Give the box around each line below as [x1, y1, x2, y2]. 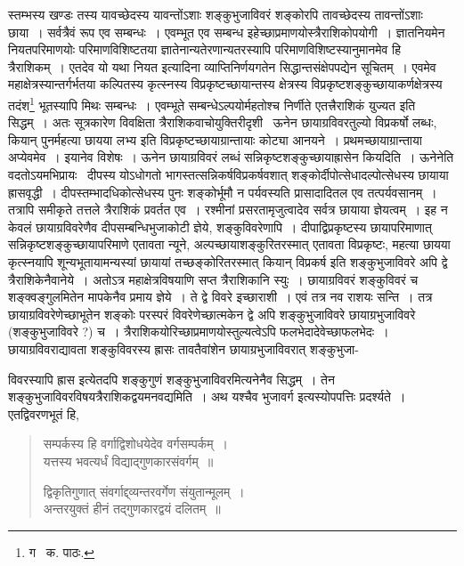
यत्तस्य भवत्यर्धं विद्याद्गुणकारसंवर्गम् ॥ [43, 451, 214, 470]
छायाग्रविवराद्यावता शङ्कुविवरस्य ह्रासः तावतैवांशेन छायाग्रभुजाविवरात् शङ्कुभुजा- [8, 339, 359, 358]
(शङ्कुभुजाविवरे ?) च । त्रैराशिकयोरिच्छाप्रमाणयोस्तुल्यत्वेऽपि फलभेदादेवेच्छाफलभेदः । [8, 322, 389, 341]
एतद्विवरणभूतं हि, [8, 404, 79, 423]
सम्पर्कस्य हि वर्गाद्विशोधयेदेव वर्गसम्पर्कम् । [43, 434, 228, 453]
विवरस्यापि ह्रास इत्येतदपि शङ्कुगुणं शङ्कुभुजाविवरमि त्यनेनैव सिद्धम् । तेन [8, 369, 335, 388]
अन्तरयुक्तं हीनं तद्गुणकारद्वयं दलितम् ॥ [43, 499, 221, 518]
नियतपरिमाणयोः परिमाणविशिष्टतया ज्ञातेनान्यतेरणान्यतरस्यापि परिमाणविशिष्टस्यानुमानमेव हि [8, 40, 402, 59]
